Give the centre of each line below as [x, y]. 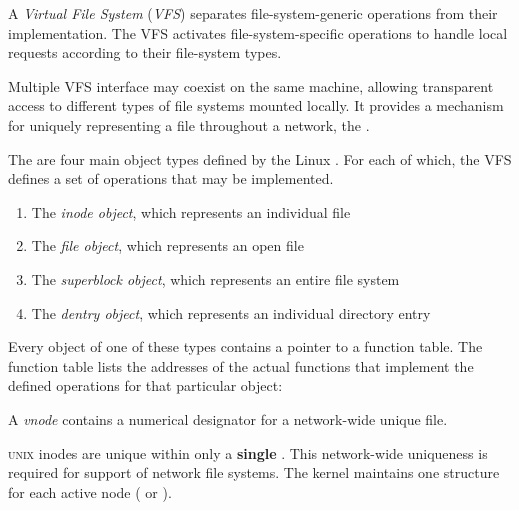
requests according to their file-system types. [145, 52]
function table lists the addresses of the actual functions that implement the [241, 365]
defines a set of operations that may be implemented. [171, 178]
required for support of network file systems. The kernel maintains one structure [254, 472]
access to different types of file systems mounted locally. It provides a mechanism [256, 105]
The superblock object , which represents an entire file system [215, 278]
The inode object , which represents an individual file [191, 211]
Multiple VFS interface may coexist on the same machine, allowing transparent [251, 85]
